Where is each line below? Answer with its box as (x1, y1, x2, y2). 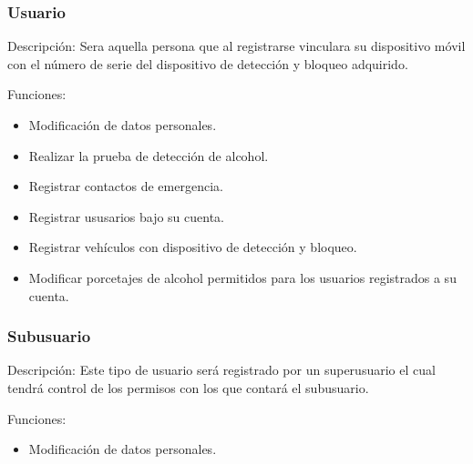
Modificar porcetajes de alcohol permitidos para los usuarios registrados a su (28, 267, 457, 287)
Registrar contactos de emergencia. (28, 177, 223, 196)
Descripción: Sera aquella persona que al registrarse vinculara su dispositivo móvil (7, 36, 466, 55)
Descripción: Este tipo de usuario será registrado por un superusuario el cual (7, 360, 436, 379)
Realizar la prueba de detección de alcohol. (28, 146, 269, 165)
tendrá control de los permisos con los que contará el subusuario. (7, 378, 369, 397)
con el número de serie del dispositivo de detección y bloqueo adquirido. (7, 54, 408, 73)
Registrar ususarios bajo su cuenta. (28, 207, 224, 226)
